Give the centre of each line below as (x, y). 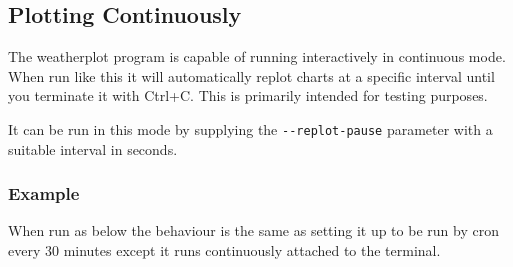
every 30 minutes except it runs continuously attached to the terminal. (224, 250)
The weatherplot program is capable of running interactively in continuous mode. (257, 56)
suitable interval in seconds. (93, 148)
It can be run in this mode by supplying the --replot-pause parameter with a (250, 128)
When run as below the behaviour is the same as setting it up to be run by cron (253, 230)
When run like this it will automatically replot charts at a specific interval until (251, 75)
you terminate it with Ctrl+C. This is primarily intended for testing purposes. (248, 95)
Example (44, 193)
